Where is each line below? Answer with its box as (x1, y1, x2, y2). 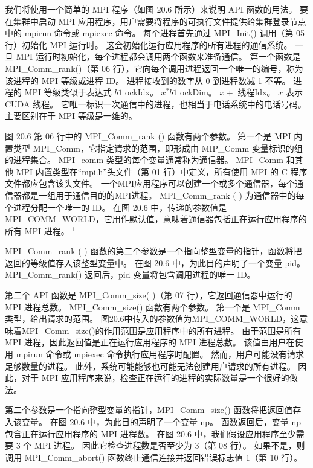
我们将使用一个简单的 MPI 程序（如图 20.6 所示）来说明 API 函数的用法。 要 (5, 3, 309, 15)
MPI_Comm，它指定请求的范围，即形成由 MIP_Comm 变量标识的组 (33, 141, 303, 154)
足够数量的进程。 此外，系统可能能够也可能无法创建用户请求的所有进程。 (5, 359, 295, 372)
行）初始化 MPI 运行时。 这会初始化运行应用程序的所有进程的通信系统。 (5, 38, 292, 51)
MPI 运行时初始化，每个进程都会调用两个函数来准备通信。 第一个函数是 (16, 50, 301, 63)
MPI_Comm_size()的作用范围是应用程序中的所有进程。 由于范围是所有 (21, 324, 302, 336)
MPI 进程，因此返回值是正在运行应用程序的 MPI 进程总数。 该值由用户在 (5, 336, 295, 348)
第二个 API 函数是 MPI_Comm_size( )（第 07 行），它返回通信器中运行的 (5, 289, 292, 301)
